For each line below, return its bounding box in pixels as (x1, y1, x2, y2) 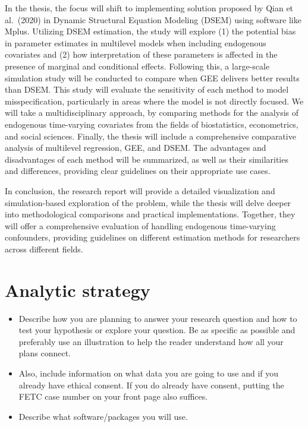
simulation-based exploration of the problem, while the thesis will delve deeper (5, 196, 291, 208)
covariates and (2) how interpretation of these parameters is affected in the (5, 48, 278, 61)
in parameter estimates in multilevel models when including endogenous (5, 36, 266, 49)
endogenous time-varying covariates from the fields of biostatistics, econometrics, (5, 118, 298, 130)
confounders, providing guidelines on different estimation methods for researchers (5, 231, 300, 243)
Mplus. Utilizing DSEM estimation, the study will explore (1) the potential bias (5, 25, 296, 37)
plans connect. (18, 347, 71, 359)
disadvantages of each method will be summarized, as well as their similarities (5, 153, 288, 165)
